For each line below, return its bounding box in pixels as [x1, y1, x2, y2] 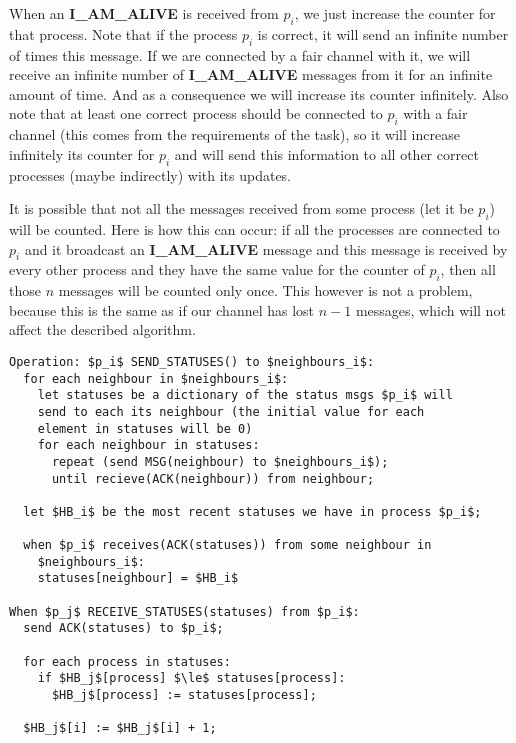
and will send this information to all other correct [174, 143, 479, 164]
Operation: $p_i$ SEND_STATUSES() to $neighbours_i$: [9, 354, 375, 369]
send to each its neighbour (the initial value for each [37, 404, 425, 419]
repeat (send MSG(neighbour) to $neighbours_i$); [51, 454, 389, 469]
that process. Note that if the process [9, 23, 238, 44]
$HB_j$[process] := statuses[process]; [51, 688, 317, 703]
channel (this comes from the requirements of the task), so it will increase [9, 124, 460, 145]
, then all [440, 259, 496, 280]
